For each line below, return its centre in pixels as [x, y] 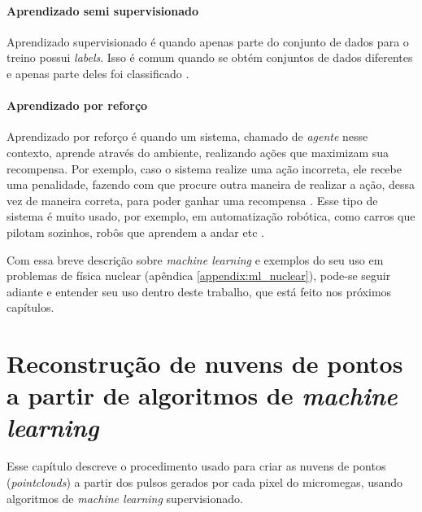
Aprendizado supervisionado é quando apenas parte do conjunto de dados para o [208, 41]
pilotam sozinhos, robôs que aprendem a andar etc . [135, 232]
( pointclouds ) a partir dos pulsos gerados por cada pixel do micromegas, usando [205, 482]
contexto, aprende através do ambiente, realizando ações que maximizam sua [198, 152]
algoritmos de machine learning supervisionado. [125, 498]
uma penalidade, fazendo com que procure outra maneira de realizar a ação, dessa [211, 184]
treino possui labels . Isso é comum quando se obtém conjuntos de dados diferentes [210, 57]
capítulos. [30, 307]
